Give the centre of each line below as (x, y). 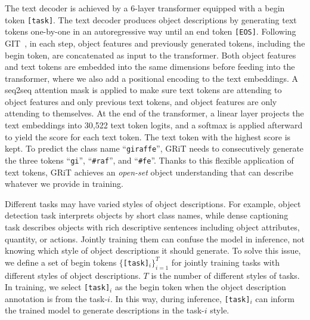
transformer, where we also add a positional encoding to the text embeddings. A (152, 78)
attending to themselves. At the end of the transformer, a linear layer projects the (154, 113)
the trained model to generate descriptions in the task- (105, 310)
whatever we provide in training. (64, 184)
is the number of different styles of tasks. (225, 275)
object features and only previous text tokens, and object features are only (141, 101)
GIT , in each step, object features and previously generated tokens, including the (155, 43)
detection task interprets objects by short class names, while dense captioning (147, 215)
